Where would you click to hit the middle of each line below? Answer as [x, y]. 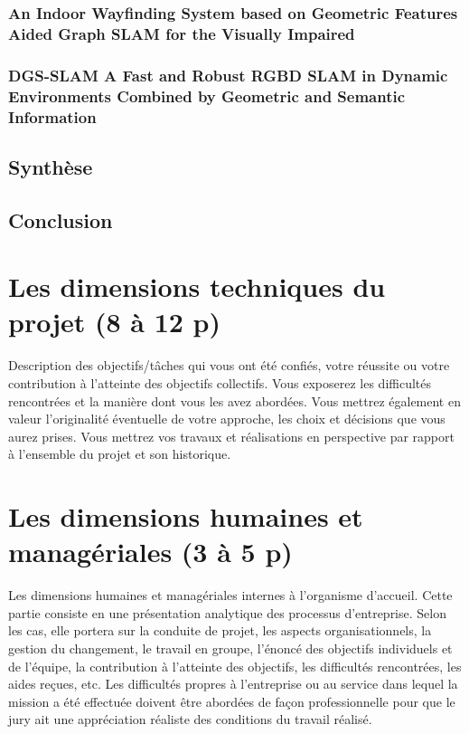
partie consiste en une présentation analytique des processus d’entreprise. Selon [227, 612]
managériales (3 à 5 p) [150, 552]
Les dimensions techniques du [197, 286]
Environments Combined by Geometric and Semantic [207, 95]
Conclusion [61, 219]
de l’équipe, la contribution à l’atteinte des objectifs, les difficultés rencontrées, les [235, 666]
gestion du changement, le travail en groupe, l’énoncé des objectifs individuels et [230, 648]
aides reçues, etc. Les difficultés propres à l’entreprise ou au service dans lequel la [233, 684]
